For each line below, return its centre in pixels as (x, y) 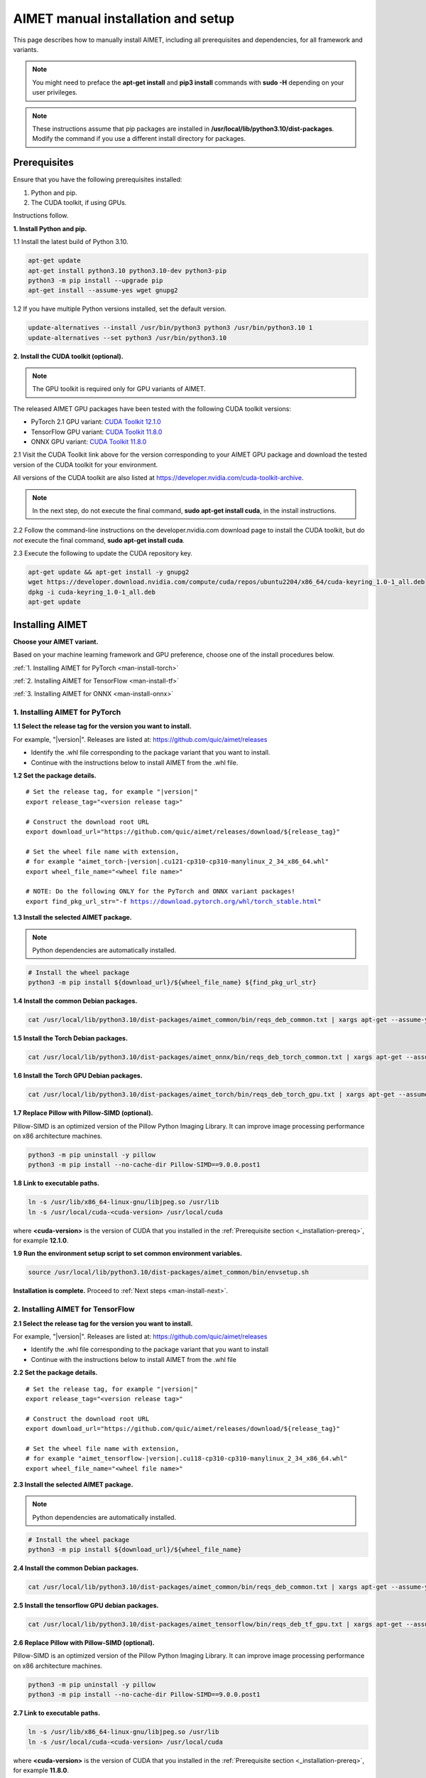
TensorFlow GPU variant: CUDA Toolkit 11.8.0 (97, 432)
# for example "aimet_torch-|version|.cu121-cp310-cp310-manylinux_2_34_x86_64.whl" (177, 862)
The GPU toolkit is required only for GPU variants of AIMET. (119, 389)
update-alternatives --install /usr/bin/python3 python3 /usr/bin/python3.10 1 (170, 328)
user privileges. (55, 92)
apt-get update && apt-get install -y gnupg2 (109, 572)
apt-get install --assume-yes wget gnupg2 (103, 291)
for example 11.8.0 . (41, 1770)
